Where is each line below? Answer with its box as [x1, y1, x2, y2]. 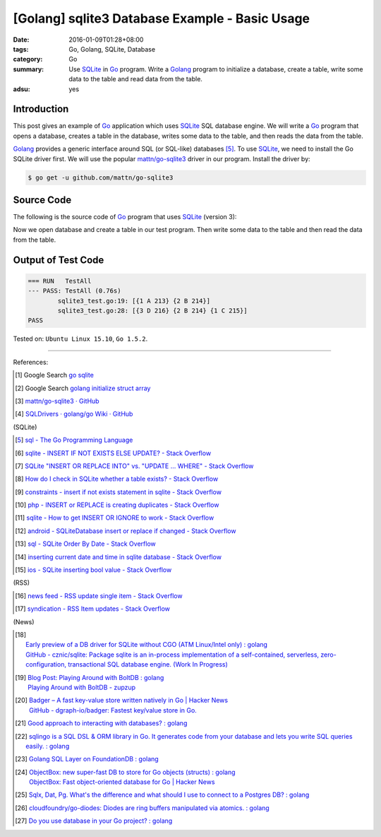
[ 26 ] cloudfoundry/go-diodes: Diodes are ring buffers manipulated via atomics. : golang [15, 803, 270, 812]
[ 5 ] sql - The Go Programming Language [15, 435, 133, 445]
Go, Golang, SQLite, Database [68, 45, 155, 53]
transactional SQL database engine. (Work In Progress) [68, 660, 229, 669]
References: [13, 358, 49, 366]
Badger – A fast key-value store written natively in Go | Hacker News [29, 696, 229, 705]
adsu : [13, 85, 31, 93]
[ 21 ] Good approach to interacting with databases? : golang [15, 719, 188, 727]
